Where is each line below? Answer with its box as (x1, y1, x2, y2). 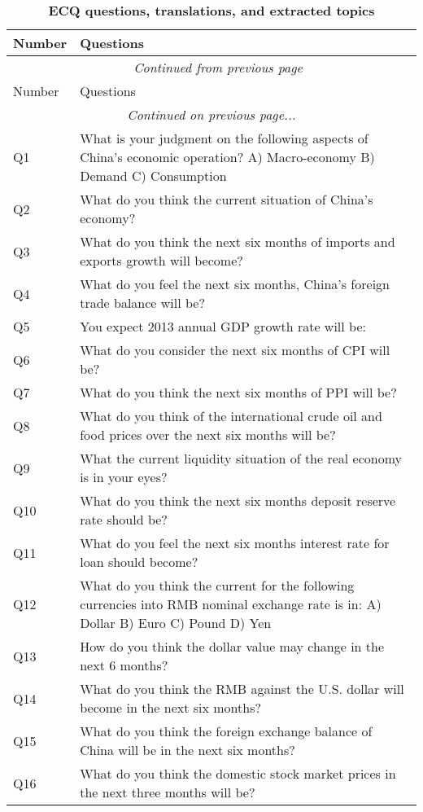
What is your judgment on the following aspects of (80, 129, 368, 147)
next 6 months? (80, 656, 168, 674)
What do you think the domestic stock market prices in (80, 764, 396, 783)
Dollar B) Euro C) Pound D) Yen (80, 613, 272, 632)
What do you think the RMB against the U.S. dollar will (80, 679, 404, 698)
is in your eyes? (80, 467, 168, 486)
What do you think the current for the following (80, 576, 355, 595)
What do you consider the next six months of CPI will (80, 340, 390, 359)
